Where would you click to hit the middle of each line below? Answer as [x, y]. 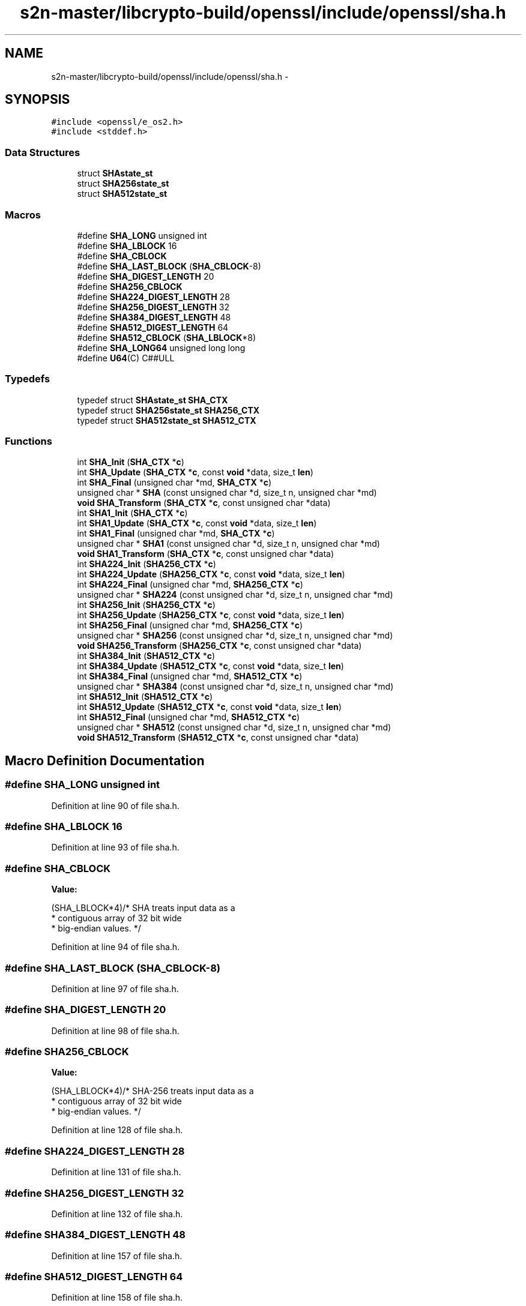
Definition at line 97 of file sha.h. [115, 989]
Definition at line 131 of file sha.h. [116, 1172]
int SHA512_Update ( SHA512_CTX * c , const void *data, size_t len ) [209, 707]
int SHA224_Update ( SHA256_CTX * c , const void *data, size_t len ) [211, 574]
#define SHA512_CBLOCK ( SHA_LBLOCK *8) [167, 337]
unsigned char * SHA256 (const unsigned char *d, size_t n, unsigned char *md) [235, 636]
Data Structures [43, 152]
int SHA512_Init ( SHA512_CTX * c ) [145, 697]
